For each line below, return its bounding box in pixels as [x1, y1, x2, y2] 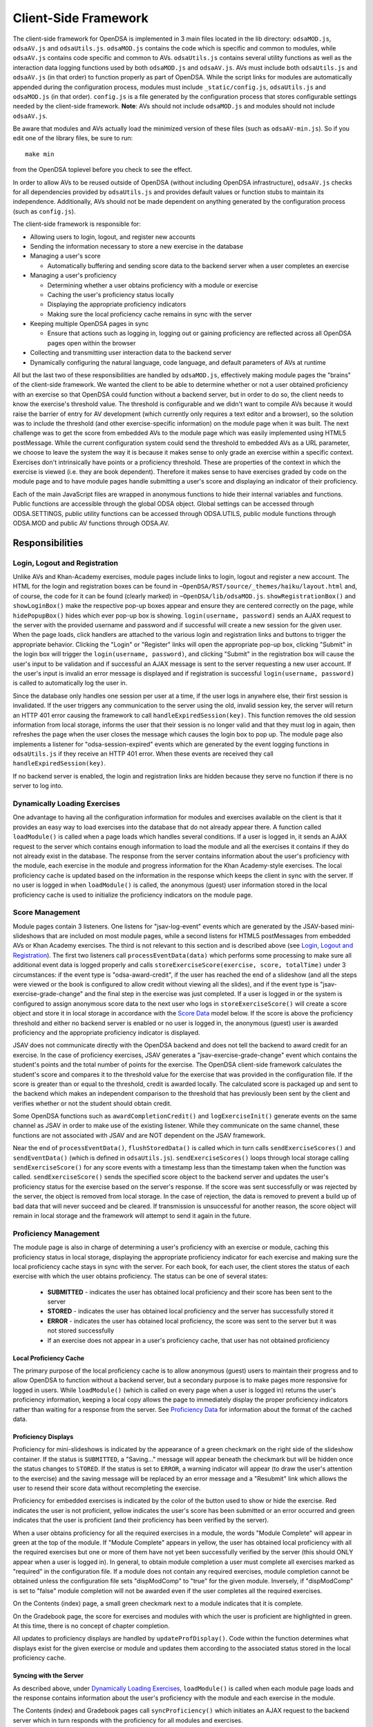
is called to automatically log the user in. [12, 679, 128, 687]
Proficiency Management [12, 1228, 100, 1238]
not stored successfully [47, 1326, 114, 1335]
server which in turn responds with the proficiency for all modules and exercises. [12, 1716, 243, 1724]
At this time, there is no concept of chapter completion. [12, 1622, 170, 1630]
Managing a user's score [30, 252, 101, 260]
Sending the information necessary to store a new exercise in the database [30, 242, 244, 250]
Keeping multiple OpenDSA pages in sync [30, 320, 149, 328]
